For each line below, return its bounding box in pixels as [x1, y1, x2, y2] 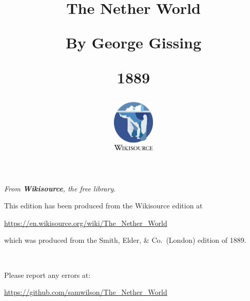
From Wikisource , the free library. [4, 183, 116, 193]
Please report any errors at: [4, 269, 91, 280]
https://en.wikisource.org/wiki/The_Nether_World [4, 217, 167, 228]
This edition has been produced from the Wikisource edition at [4, 200, 203, 211]
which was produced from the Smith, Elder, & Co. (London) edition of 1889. [4, 235, 246, 245]
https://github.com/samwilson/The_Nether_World [4, 287, 167, 297]
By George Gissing [65, 32, 202, 53]
